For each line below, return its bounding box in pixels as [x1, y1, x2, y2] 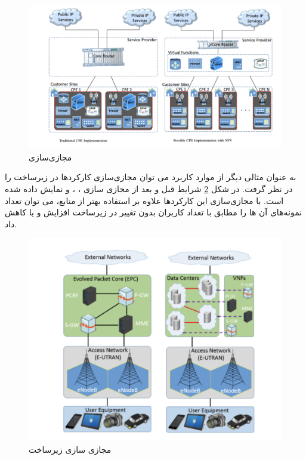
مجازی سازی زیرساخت [29, 443, 112, 455]
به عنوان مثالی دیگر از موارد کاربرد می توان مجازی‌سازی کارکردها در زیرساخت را [5, 171, 296, 183]
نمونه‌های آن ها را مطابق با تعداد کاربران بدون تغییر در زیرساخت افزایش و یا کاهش [5, 206, 302, 218]
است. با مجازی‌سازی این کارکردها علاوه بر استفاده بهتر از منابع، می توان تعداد [5, 194, 284, 206]
